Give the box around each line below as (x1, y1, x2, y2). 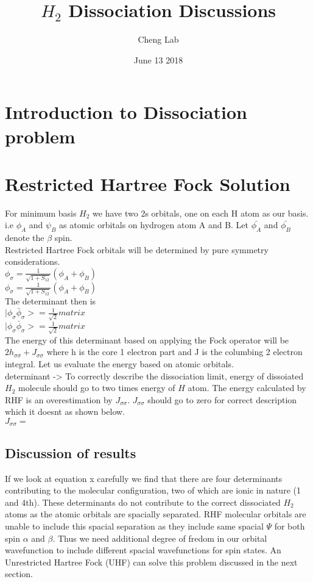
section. (5, 567, 33, 580)
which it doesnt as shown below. (5, 405, 125, 418)
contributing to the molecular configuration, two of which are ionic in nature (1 (5, 484, 301, 497)
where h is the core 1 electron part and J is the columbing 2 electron (46, 345, 303, 358)
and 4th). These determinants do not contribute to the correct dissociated (5, 495, 281, 508)
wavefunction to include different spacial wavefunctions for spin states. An (5, 544, 281, 556)
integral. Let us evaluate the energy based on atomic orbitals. (5, 357, 234, 370)
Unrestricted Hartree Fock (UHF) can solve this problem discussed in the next (5, 555, 298, 568)
